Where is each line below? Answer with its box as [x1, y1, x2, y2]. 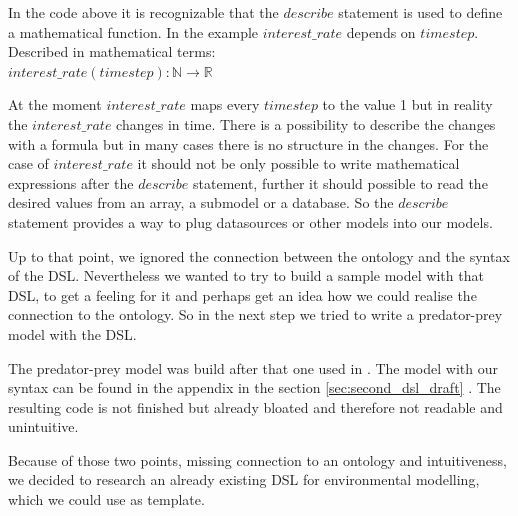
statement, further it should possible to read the [193, 172, 488, 193]
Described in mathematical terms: [8, 41, 216, 62]
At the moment [8, 94, 102, 115]
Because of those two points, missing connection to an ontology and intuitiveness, [8, 449, 507, 470]
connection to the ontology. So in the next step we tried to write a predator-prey [8, 304, 503, 325]
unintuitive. [8, 416, 79, 437]
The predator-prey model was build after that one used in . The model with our [8, 357, 498, 378]
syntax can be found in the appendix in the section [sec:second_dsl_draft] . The [8, 377, 501, 398]
